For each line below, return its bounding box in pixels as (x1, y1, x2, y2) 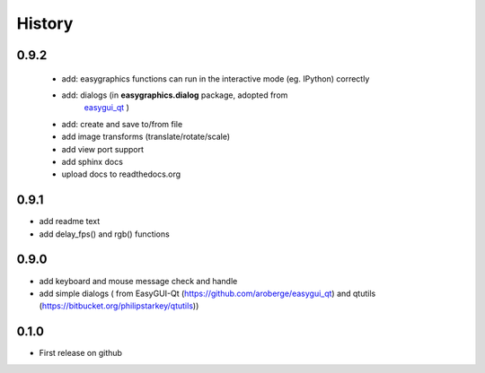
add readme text (39, 216, 101, 227)
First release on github (39, 348, 123, 359)
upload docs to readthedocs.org (61, 169, 181, 179)
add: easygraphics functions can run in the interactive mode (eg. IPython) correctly (61, 73, 370, 84)
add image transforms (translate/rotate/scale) (61, 131, 231, 143)
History (16, 13, 74, 33)
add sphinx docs (61, 156, 123, 167)
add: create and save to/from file (61, 118, 183, 129)
